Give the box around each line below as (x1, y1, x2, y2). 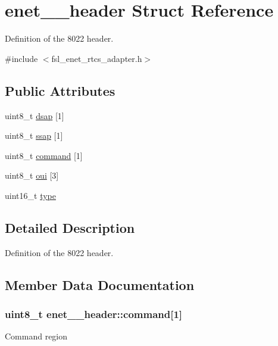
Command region (5, 330, 68, 342)
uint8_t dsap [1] (5, 109, 64, 121)
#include (5, 52, 38, 64)
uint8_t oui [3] (5, 169, 59, 182)
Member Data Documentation (5, 275, 195, 294)
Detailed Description (5, 218, 135, 236)
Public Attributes (5, 81, 115, 99)
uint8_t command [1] (5, 149, 83, 161)
